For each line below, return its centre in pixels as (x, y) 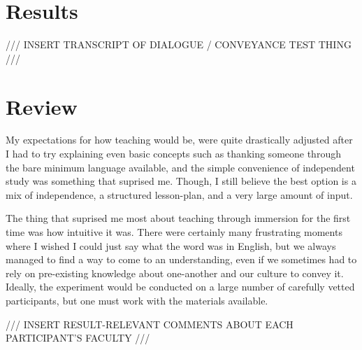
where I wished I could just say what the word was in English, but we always (171, 245)
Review (42, 106)
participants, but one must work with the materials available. (137, 300)
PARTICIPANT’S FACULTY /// (78, 338)
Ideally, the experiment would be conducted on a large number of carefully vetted (180, 287)
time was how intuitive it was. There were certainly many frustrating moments (174, 232)
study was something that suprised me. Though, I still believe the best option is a (181, 181)
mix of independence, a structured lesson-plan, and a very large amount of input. (179, 194)
